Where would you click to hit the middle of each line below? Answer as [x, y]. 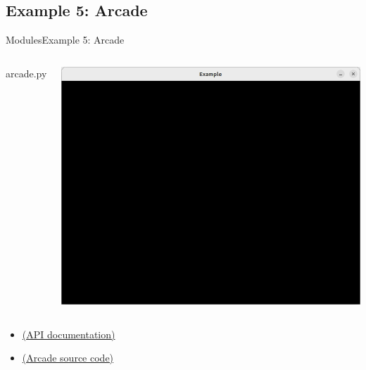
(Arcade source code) [68, 358]
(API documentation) [69, 334]
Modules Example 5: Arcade [65, 40]
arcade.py [26, 73]
